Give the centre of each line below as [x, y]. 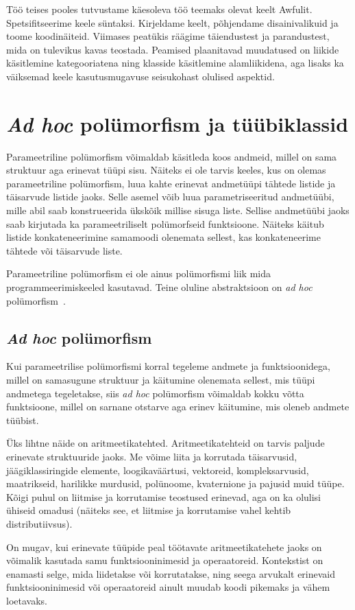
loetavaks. [27, 600]
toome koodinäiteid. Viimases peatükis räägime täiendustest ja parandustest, [168, 36]
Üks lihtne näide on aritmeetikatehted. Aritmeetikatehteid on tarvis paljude [166, 443]
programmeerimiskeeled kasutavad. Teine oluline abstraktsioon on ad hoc [159, 287]
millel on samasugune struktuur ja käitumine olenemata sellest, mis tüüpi [161, 380]
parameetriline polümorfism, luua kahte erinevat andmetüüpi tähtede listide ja [171, 183]
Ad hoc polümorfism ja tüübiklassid [177, 124]
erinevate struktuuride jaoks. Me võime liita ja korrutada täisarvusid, [152, 456]
